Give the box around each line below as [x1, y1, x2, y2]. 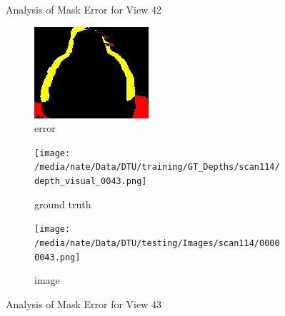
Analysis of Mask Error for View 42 [6, 2, 161, 16]
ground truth [34, 196, 91, 211]
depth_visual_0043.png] [34, 176, 147, 187]
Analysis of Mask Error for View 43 [6, 296, 161, 311]
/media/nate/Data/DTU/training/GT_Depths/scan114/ [34, 162, 280, 173]
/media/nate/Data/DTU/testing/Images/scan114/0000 [34, 238, 280, 248]
